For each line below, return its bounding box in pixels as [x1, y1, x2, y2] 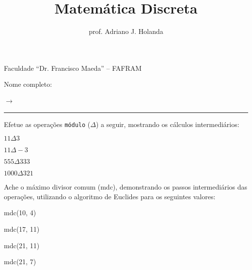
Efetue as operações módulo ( [4, 119, 91, 129]
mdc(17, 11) [4, 223, 40, 234]
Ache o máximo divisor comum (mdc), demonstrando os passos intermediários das [4, 182, 247, 192]
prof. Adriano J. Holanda [89, 26, 163, 36]
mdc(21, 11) [4, 240, 40, 250]
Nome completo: [4, 79, 52, 89]
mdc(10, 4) [4, 207, 36, 218]
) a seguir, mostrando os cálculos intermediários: [95, 119, 239, 129]
